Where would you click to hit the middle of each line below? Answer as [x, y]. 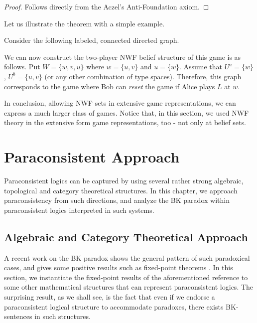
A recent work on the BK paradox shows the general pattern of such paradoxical [127, 257]
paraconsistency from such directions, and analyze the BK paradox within [117, 200]
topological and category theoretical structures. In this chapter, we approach [121, 190]
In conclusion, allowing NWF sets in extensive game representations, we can [120, 103]
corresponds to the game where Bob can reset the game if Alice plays [110, 86]
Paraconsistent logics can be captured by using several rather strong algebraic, [124, 181]
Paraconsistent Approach [92, 157]
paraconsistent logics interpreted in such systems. [79, 210]
